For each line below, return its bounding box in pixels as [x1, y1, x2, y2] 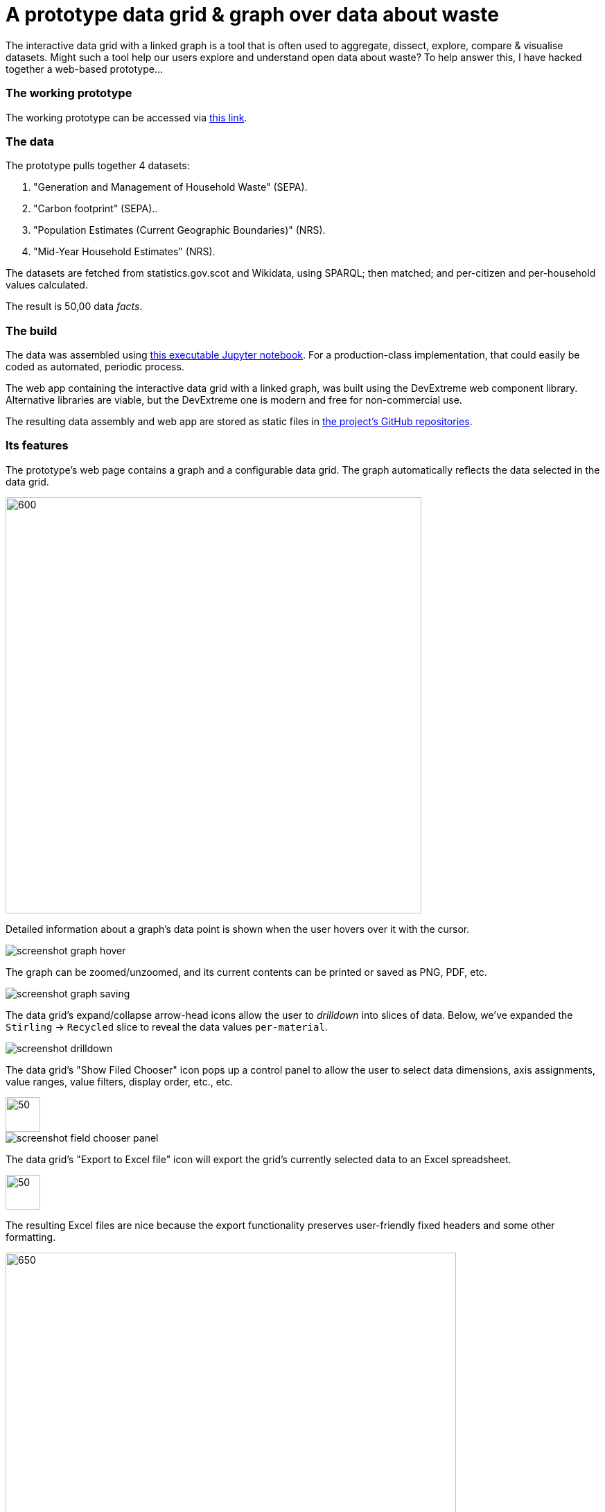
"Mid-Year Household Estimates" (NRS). [33, 246, 216, 258]
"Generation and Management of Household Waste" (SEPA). [33, 181, 308, 194]
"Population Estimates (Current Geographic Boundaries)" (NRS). [33, 224, 326, 237]
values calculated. [6, 279, 88, 291]
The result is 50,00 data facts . [6, 300, 143, 313]
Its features [6, 438, 69, 453]
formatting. [6, 1230, 56, 1243]
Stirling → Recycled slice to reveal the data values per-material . [6, 1020, 328, 1033]
